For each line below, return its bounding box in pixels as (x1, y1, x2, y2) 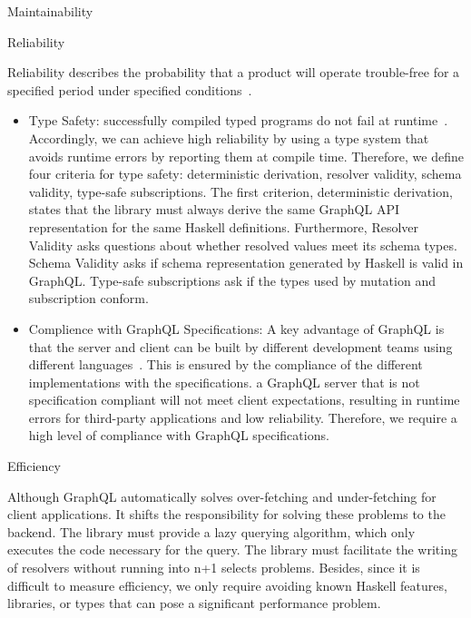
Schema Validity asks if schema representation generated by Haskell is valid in (28, 253, 464, 272)
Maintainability (7, 2, 93, 20)
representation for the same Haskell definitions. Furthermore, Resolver (28, 217, 419, 236)
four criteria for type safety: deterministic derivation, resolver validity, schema (28, 164, 462, 183)
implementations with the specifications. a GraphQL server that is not (28, 372, 420, 391)
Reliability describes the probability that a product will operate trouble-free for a (7, 63, 460, 82)
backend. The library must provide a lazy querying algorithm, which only (7, 522, 416, 541)
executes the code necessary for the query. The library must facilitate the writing (7, 540, 457, 559)
